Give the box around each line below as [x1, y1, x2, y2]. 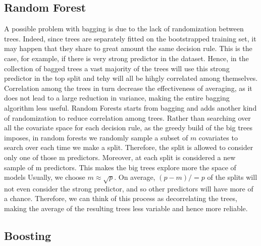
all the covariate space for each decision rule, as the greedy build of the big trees [4, 122, 253, 133]
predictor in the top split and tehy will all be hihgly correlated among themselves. [4, 73, 258, 83]
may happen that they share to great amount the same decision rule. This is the [4, 43, 252, 54]
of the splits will [207, 172, 257, 182]
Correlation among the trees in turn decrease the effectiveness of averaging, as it [4, 82, 252, 93]
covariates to [198, 132, 238, 142]
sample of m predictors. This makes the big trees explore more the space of [4, 162, 236, 172]
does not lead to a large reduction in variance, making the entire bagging [4, 92, 230, 103]
